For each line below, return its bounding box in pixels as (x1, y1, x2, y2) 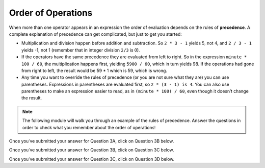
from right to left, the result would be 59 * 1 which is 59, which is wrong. (21, 68, 167, 73)
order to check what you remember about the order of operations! (22, 124, 156, 130)
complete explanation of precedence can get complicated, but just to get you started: (9, 31, 182, 37)
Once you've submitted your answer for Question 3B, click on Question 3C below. (9, 147, 174, 153)
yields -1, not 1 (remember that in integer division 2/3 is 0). (21, 47, 140, 53)
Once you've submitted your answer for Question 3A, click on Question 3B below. (9, 138, 174, 144)
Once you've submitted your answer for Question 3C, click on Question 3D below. (9, 156, 175, 162)
